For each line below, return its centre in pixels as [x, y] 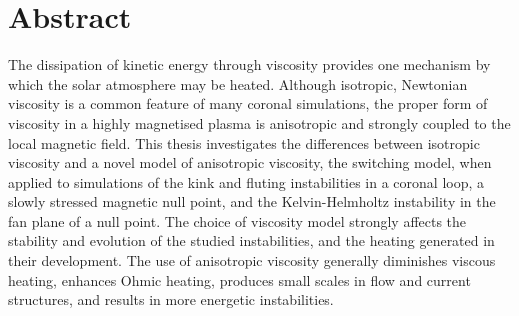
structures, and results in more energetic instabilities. [171, 299]
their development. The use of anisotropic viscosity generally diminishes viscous [252, 260]
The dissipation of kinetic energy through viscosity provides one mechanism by [249, 64]
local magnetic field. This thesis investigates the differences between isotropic [244, 142]
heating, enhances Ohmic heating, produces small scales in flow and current [239, 279]
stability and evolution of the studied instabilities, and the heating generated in [251, 240]
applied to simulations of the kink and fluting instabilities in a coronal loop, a [246, 181]
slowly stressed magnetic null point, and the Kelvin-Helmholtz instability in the [252, 201]
